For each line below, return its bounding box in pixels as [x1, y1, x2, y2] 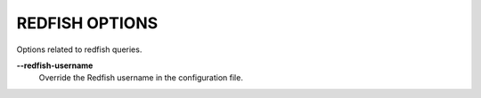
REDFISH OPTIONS [16, 13, 159, 33]
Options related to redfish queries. [16, 44, 143, 55]
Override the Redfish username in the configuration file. [38, 72, 244, 83]
